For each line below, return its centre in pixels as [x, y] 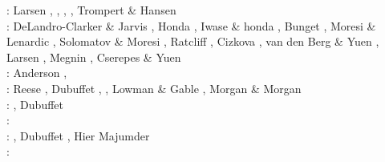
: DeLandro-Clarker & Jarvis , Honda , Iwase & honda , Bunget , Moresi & [191, 25]
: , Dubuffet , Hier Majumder [78, 135]
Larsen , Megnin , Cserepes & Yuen [94, 57]
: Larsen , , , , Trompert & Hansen [91, 10]
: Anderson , [37, 73]
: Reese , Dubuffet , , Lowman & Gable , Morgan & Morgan [154, 88]
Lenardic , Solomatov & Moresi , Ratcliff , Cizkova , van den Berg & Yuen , [193, 41]
